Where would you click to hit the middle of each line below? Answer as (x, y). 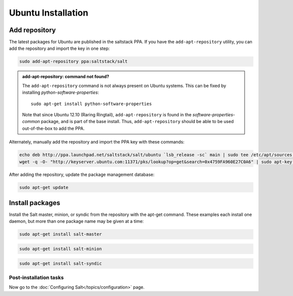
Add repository (32, 30)
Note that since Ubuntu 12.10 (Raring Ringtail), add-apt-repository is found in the (107, 114)
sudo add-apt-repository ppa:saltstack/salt (73, 62)
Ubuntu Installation (49, 13)
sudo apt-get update (44, 187)
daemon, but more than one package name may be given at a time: (76, 221)
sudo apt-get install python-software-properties (92, 104)
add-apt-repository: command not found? (66, 77)
